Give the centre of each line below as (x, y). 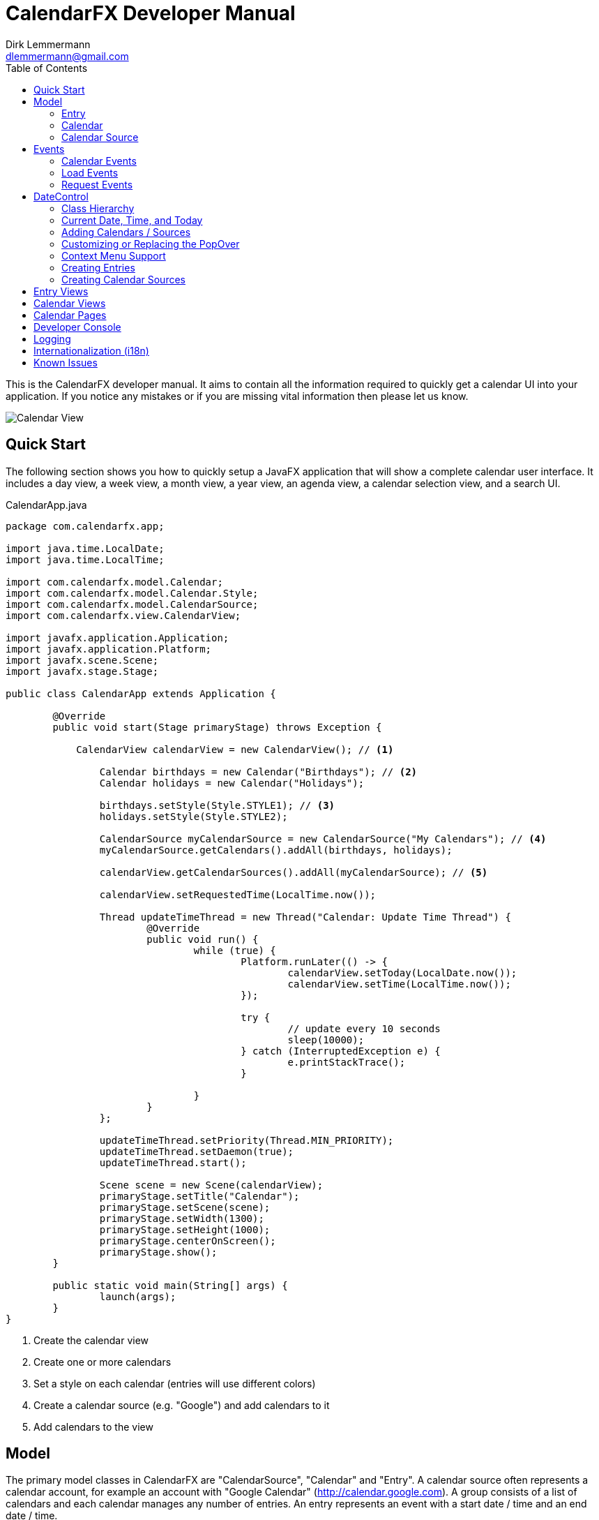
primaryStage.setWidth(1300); (182, 1218)
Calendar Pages (70, 315)
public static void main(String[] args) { (170, 1285)
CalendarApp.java (46, 505)
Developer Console (77, 327)
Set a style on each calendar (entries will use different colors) (175, 1383)
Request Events (97, 184)
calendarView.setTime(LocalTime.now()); (399, 984)
